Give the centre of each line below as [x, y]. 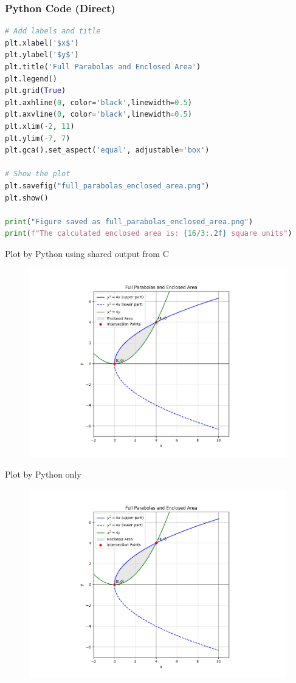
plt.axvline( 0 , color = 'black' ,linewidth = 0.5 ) [98, 115]
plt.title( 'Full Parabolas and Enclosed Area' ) [103, 67]
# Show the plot [38, 174]
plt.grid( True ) [36, 91]
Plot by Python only [43, 474]
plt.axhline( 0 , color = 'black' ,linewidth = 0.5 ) [98, 102]
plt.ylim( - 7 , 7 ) [38, 138]
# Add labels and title [53, 31]
